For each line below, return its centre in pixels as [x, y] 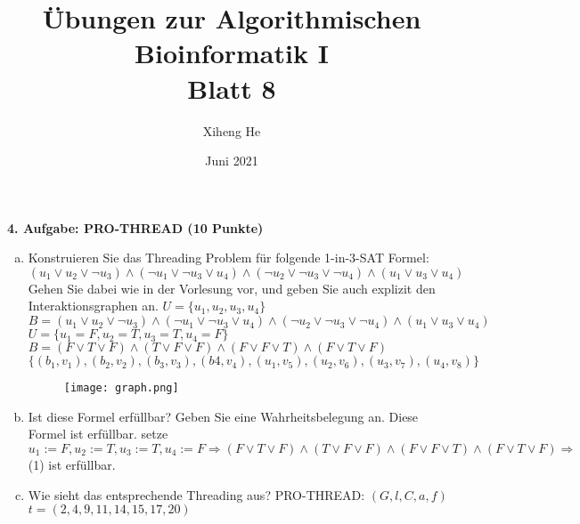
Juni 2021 [232, 161]
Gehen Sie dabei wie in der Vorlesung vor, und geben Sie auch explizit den [232, 288]
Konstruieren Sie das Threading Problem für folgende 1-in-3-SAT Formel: [229, 258]
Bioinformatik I [232, 53]
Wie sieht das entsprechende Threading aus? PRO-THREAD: [196, 494]
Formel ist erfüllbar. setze [98, 434]
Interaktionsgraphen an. [93, 306]
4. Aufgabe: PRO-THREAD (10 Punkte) [135, 227]
